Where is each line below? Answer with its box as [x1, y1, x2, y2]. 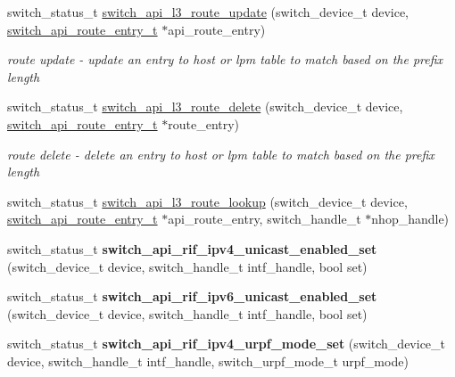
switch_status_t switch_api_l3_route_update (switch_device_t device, [7, 3, 409, 20]
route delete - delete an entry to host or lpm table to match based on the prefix [7, 144, 434, 163]
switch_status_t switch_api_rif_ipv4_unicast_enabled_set [7, 239, 377, 258]
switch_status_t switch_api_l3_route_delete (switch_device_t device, [7, 97, 403, 116]
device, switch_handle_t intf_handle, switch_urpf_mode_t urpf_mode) [7, 351, 409, 370]
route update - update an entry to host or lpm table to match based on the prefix [7, 50, 443, 69]
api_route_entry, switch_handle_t [168, 209, 361, 228]
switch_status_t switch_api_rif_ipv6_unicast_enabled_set [7, 287, 377, 306]
